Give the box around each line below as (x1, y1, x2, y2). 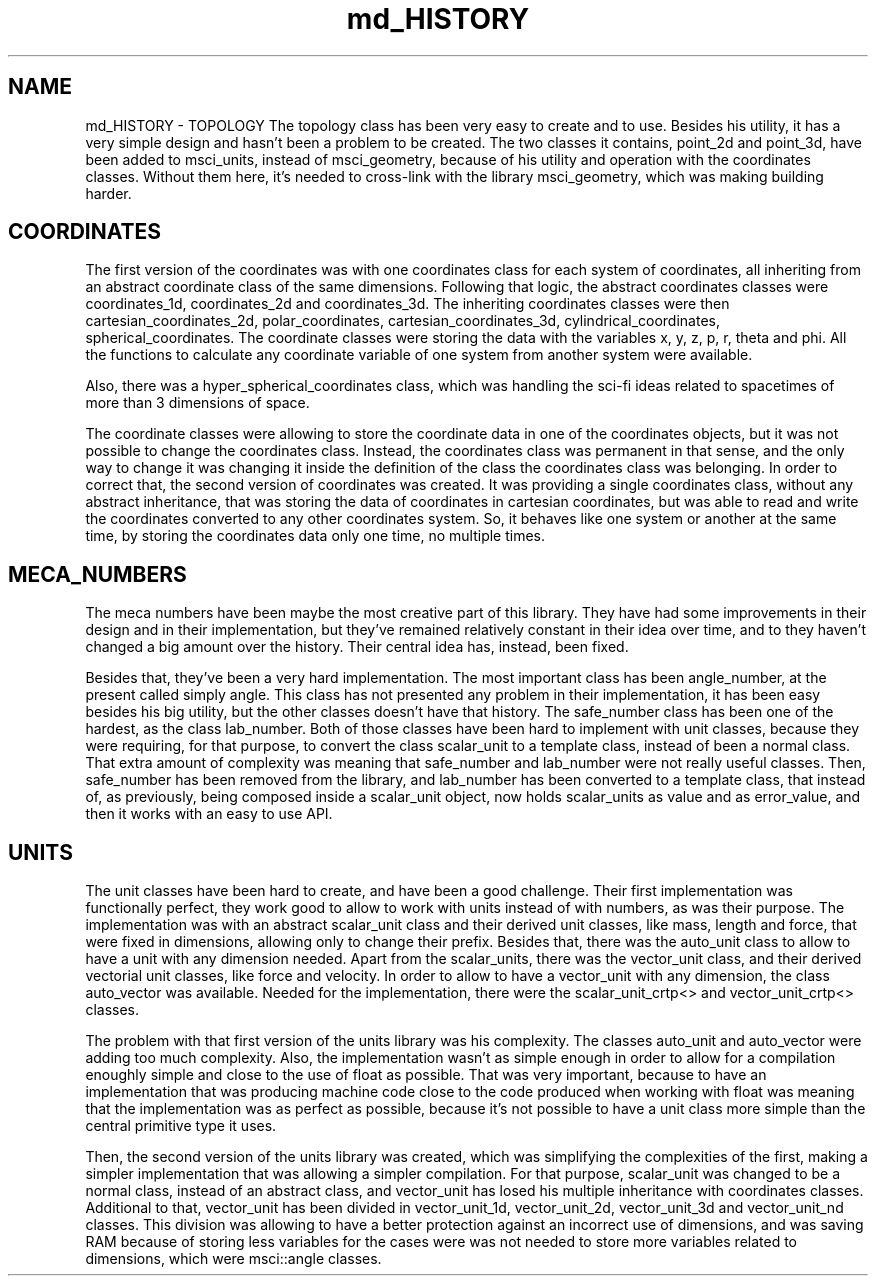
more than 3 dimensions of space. (85, 394, 310, 412)
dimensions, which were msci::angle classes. (85, 1250, 382, 1268)
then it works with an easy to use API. (85, 805, 333, 823)
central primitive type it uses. (85, 1117, 277, 1135)
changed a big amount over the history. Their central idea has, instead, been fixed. (85, 638, 629, 656)
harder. (85, 184, 132, 202)
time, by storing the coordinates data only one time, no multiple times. (85, 527, 546, 545)
